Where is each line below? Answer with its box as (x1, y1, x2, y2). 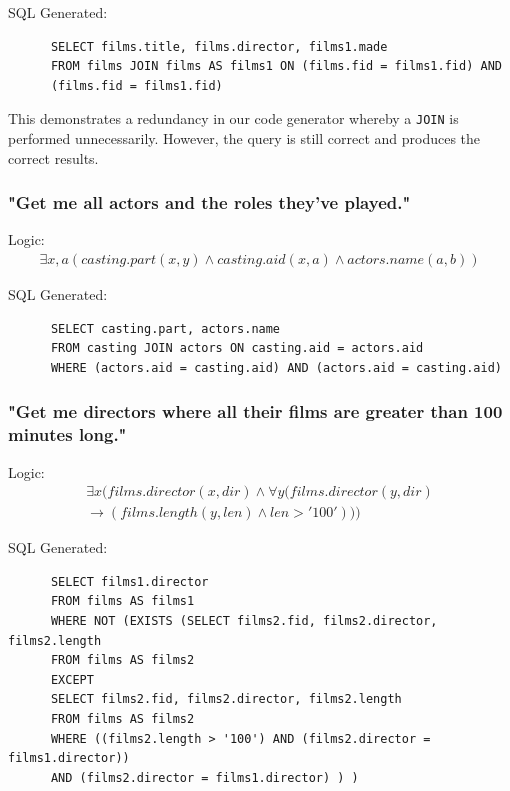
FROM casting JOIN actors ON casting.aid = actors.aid (50, 341, 424, 356)
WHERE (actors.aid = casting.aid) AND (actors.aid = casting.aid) (50, 360, 502, 375)
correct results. (8, 147, 99, 168)
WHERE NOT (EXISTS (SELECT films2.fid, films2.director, (50, 614, 438, 629)
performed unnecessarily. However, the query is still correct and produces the (8, 128, 481, 149)
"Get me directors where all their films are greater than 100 (8, 399, 503, 424)
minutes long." (8, 422, 127, 447)
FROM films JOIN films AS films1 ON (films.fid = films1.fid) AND (50, 59, 502, 74)
